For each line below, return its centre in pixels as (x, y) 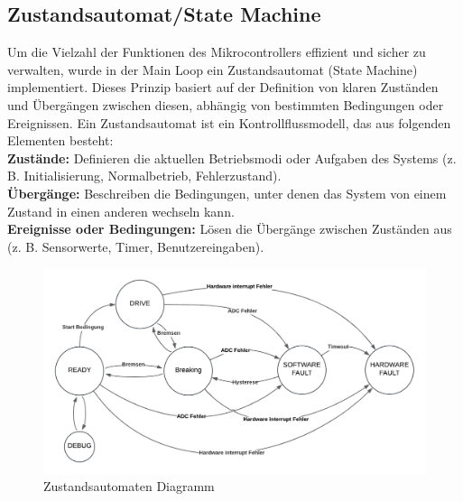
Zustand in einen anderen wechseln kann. (121, 211)
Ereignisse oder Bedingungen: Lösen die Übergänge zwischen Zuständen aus (230, 229)
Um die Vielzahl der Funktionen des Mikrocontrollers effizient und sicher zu (217, 52)
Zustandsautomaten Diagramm (129, 486)
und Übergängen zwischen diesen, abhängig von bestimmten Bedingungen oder (226, 104)
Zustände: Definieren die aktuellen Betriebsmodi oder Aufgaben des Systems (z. (232, 158)
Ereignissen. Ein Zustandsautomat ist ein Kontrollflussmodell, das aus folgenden (229, 122)
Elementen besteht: (60, 140)
